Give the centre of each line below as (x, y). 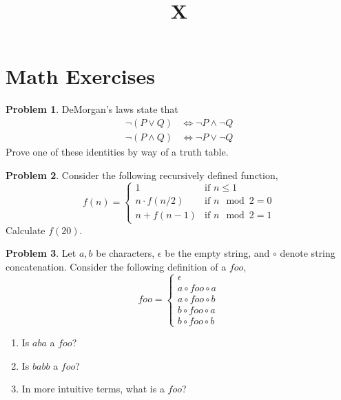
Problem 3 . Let (41, 253)
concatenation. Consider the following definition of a (116, 266)
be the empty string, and (217, 253)
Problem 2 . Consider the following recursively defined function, (142, 175)
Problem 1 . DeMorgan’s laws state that (92, 109)
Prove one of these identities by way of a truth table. (117, 151)
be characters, (125, 253)
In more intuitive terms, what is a (93, 389)
